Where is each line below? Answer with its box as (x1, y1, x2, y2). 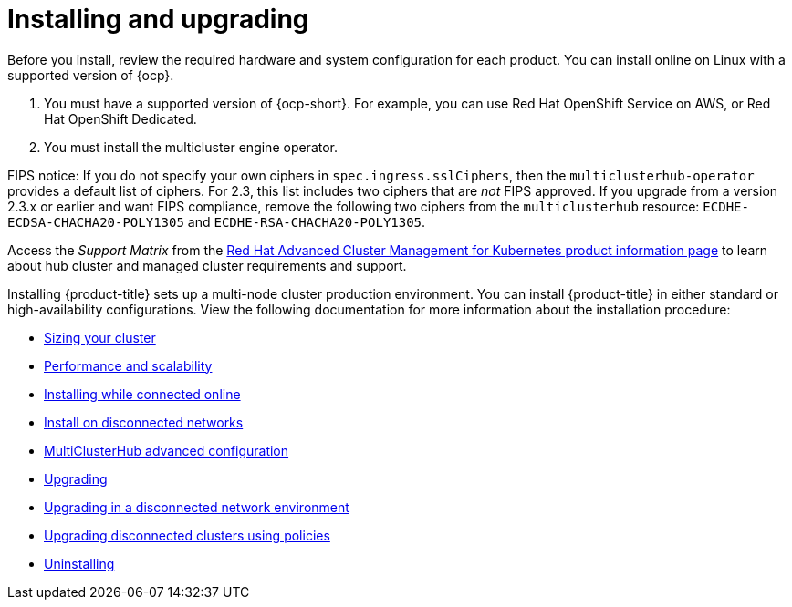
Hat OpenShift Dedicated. (44, 110, 197, 127)
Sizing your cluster (44, 329, 156, 345)
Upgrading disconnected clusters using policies (44, 527, 330, 543)
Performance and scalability (44, 357, 213, 374)
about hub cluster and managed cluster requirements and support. (7, 257, 407, 273)
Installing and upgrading (7, 4, 309, 35)
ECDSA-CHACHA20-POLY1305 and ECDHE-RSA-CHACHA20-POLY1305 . (7, 213, 426, 230)
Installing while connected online (44, 386, 241, 402)
